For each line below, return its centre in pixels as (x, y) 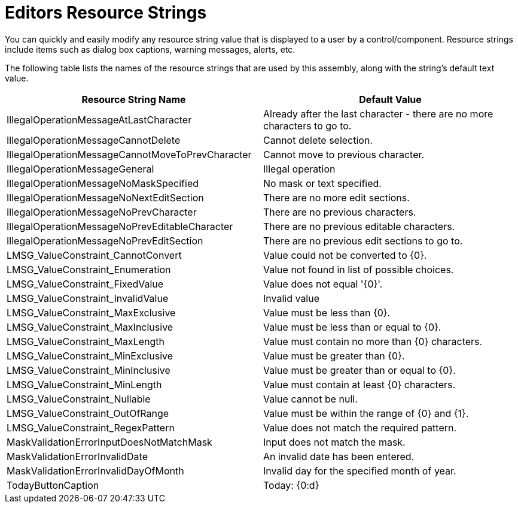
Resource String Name (134, 99)
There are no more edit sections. (336, 197)
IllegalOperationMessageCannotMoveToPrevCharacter (129, 154)
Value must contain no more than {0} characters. (373, 341)
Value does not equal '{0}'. (323, 284)
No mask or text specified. (322, 183)
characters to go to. (307, 126)
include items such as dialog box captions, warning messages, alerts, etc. (150, 49)
